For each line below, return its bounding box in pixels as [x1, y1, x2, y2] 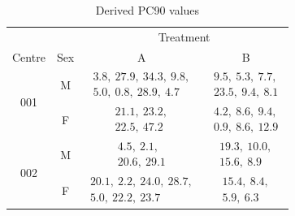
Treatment [158, 28, 210, 45]
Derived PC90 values [95, 2, 200, 18]
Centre [12, 48, 46, 65]
